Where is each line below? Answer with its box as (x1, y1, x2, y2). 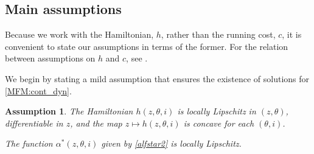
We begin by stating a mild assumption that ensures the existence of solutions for (5, 72, 310, 85)
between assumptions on (5, 52, 96, 65)
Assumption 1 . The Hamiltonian (5, 105, 133, 117)
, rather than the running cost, (161, 28, 276, 41)
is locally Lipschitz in (177, 105, 256, 117)
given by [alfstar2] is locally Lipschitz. (101, 137, 242, 150)
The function (5, 137, 53, 150)
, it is (282, 28, 302, 41)
